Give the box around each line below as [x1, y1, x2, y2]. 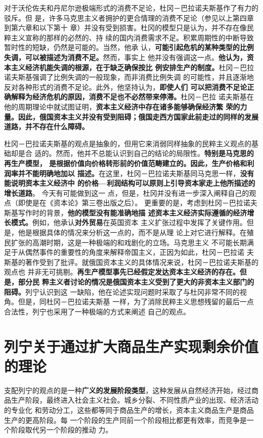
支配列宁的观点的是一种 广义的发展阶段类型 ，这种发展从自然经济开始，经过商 [4, 385, 258, 395]
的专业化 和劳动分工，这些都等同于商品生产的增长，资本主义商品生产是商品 [4, 404, 254, 415]
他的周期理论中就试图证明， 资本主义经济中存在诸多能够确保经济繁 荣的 [4, 101, 240, 112]
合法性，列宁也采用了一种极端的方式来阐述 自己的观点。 [4, 306, 190, 316]
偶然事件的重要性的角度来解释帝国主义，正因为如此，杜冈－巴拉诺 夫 [25, 247, 254, 257]
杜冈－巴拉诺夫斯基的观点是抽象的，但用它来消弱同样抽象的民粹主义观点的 [4, 138, 251, 148]
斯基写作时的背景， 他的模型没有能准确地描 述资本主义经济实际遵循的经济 [4, 207, 247, 217]
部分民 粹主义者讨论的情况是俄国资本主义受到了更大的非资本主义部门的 [18, 277, 254, 287]
